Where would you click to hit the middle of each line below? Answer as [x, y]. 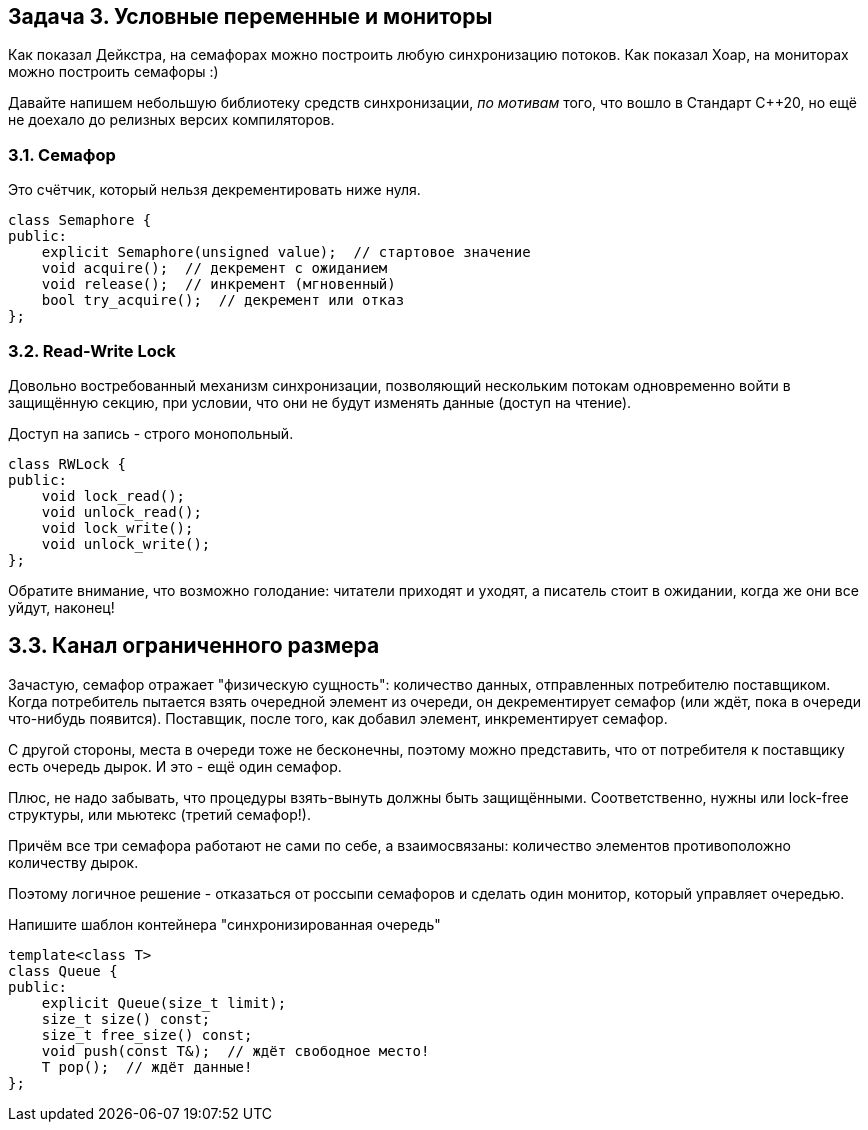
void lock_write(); [117, 527]
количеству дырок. [73, 862]
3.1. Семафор [62, 154]
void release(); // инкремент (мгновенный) [218, 284]
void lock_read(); [113, 495]
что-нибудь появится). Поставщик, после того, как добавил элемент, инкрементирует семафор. [338, 718]
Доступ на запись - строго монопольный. [151, 433]
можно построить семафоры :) [113, 72]
